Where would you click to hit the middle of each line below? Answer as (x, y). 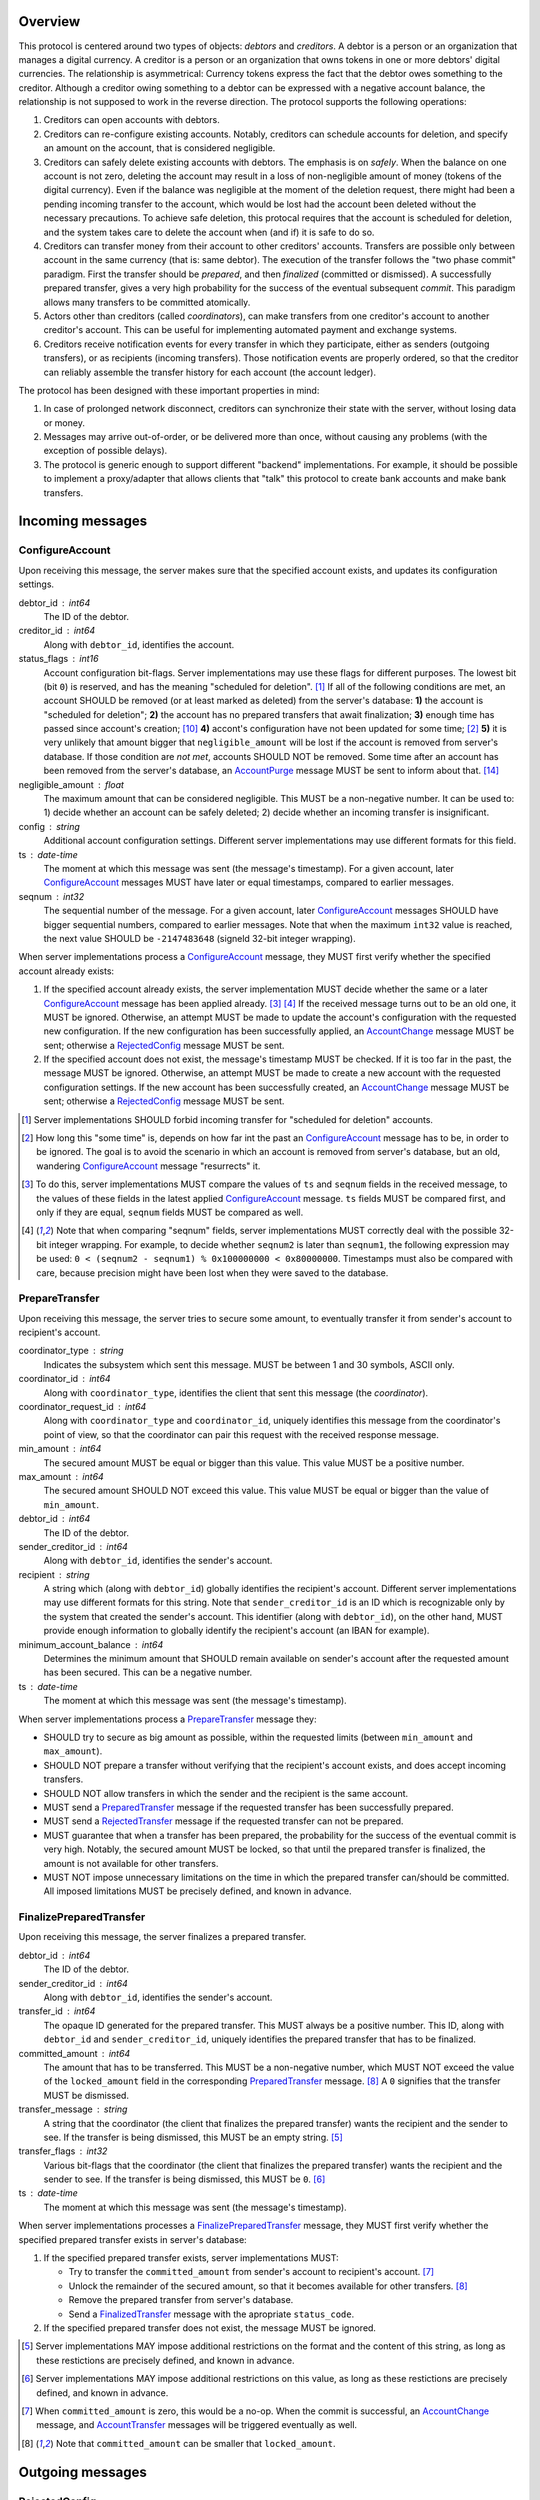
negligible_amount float (71, 784)
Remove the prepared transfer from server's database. (181, 2300)
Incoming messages (83, 521)
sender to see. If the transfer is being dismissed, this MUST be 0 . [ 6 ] (184, 2179)
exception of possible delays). (105, 451)
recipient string (54, 1574)
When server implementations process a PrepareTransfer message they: (167, 1719)
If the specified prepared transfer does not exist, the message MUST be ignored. (210, 2327)
